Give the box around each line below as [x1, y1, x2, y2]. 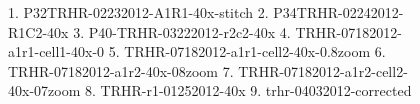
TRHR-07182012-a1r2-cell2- [238, 60, 408, 81]
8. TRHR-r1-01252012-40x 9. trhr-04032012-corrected [84, 80, 412, 101]
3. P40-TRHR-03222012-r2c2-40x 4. [73, 21, 291, 42]
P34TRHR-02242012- [273, 2, 404, 22]
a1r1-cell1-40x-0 [8, 41, 105, 62]
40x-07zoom [8, 80, 81, 101]
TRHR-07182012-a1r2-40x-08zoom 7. [8, 60, 234, 81]
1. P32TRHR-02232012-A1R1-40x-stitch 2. [8, 2, 269, 22]
